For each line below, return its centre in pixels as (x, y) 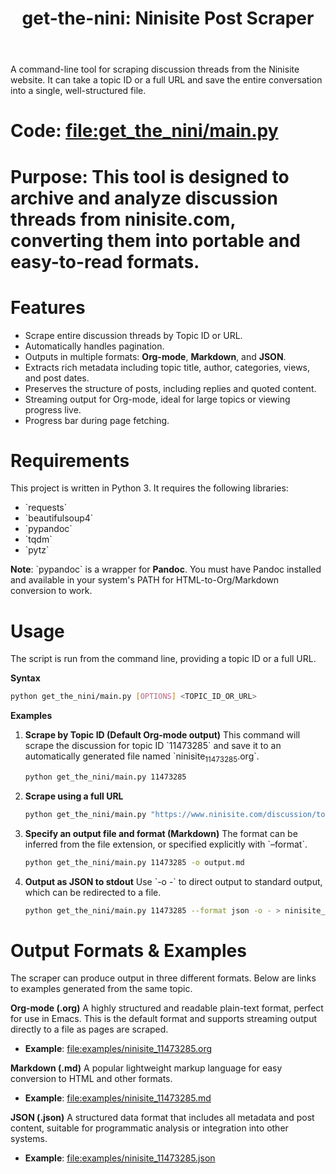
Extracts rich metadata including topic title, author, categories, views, (167, 367)
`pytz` (37, 550)
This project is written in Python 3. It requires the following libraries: (149, 488)
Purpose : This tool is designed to (150, 176)
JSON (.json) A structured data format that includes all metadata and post (162, 1118)
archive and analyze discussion (144, 198)
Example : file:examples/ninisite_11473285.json (120, 1158)
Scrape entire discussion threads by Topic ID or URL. (133, 335)
